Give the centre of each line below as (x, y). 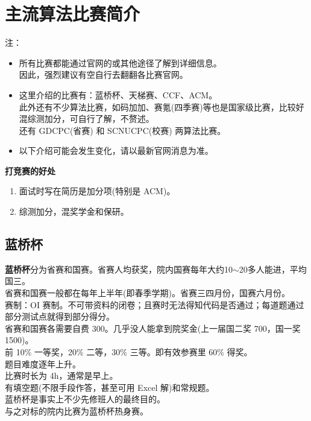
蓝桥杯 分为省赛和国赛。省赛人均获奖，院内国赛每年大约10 (119, 269)
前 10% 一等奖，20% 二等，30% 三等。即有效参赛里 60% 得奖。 (129, 352)
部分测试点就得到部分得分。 (60, 316)
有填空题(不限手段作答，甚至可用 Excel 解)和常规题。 (110, 387)
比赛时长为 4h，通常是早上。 (61, 375)
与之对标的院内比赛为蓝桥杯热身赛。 (77, 410)
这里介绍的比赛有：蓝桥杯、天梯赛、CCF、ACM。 (118, 94)
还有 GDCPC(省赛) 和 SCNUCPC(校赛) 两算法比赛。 (122, 130)
